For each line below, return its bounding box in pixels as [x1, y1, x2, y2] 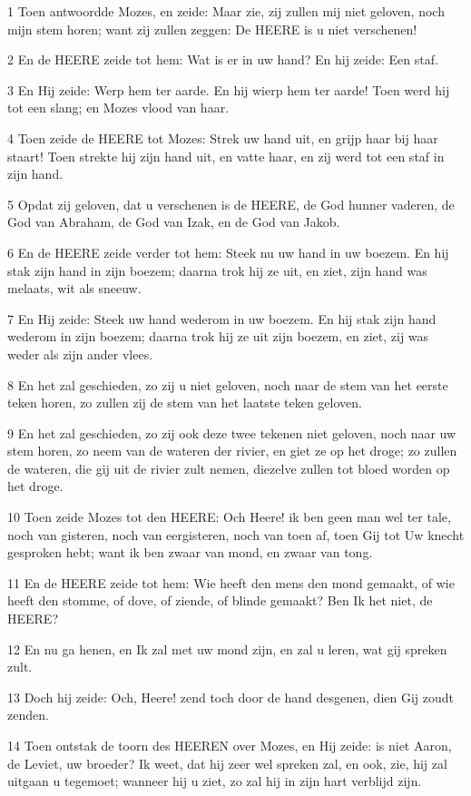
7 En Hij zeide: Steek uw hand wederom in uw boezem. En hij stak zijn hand [7, 309, 437, 328]
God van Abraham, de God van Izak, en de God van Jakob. [7, 212, 340, 231]
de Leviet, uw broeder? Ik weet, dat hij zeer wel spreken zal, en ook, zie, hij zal [7, 753, 447, 772]
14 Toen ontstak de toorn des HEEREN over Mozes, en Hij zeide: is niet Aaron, [7, 736, 452, 754]
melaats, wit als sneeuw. [7, 279, 142, 298]
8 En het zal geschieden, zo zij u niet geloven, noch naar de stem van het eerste [7, 375, 448, 394]
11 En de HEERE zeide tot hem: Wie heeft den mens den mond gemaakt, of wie [7, 573, 455, 592]
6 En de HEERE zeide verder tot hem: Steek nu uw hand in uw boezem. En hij [7, 242, 449, 261]
